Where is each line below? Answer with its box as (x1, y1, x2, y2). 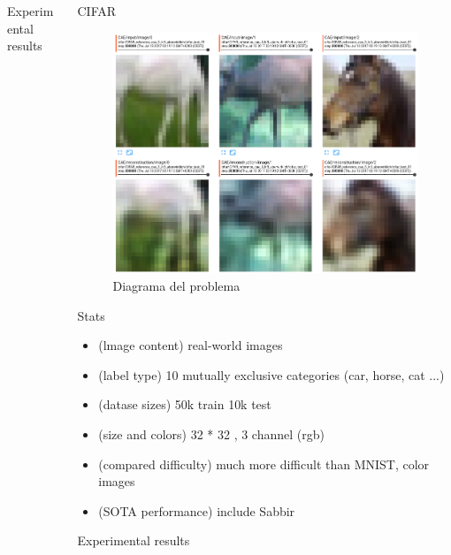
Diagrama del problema (112, 277, 241, 295)
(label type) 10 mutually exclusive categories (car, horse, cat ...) (98, 365, 445, 384)
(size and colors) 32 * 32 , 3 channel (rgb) (98, 424, 325, 443)
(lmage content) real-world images (98, 336, 283, 354)
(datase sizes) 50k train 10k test (98, 395, 271, 414)
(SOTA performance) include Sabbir (98, 501, 295, 520)
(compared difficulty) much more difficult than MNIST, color (98, 454, 430, 473)
